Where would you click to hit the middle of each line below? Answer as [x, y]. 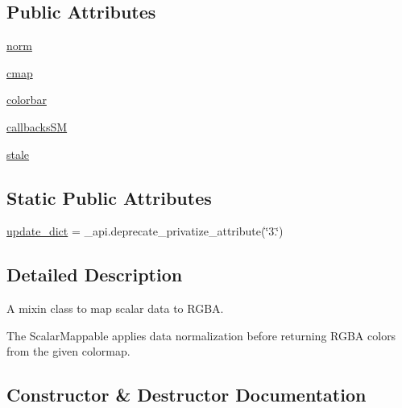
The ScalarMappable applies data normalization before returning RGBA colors [201, 335]
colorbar [27, 100]
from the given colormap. [68, 351]
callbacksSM [37, 126]
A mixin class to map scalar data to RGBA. [115, 308]
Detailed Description [95, 275]
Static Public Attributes [109, 197]
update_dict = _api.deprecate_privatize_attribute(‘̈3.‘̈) [145, 231]
